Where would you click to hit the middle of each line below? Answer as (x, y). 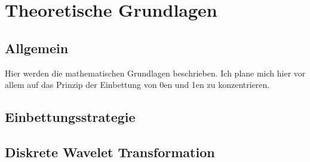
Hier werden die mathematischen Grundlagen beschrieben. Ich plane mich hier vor (155, 73)
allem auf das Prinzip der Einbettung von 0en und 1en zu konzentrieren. (137, 85)
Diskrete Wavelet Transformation (110, 152)
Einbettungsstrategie (70, 117)
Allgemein (37, 48)
